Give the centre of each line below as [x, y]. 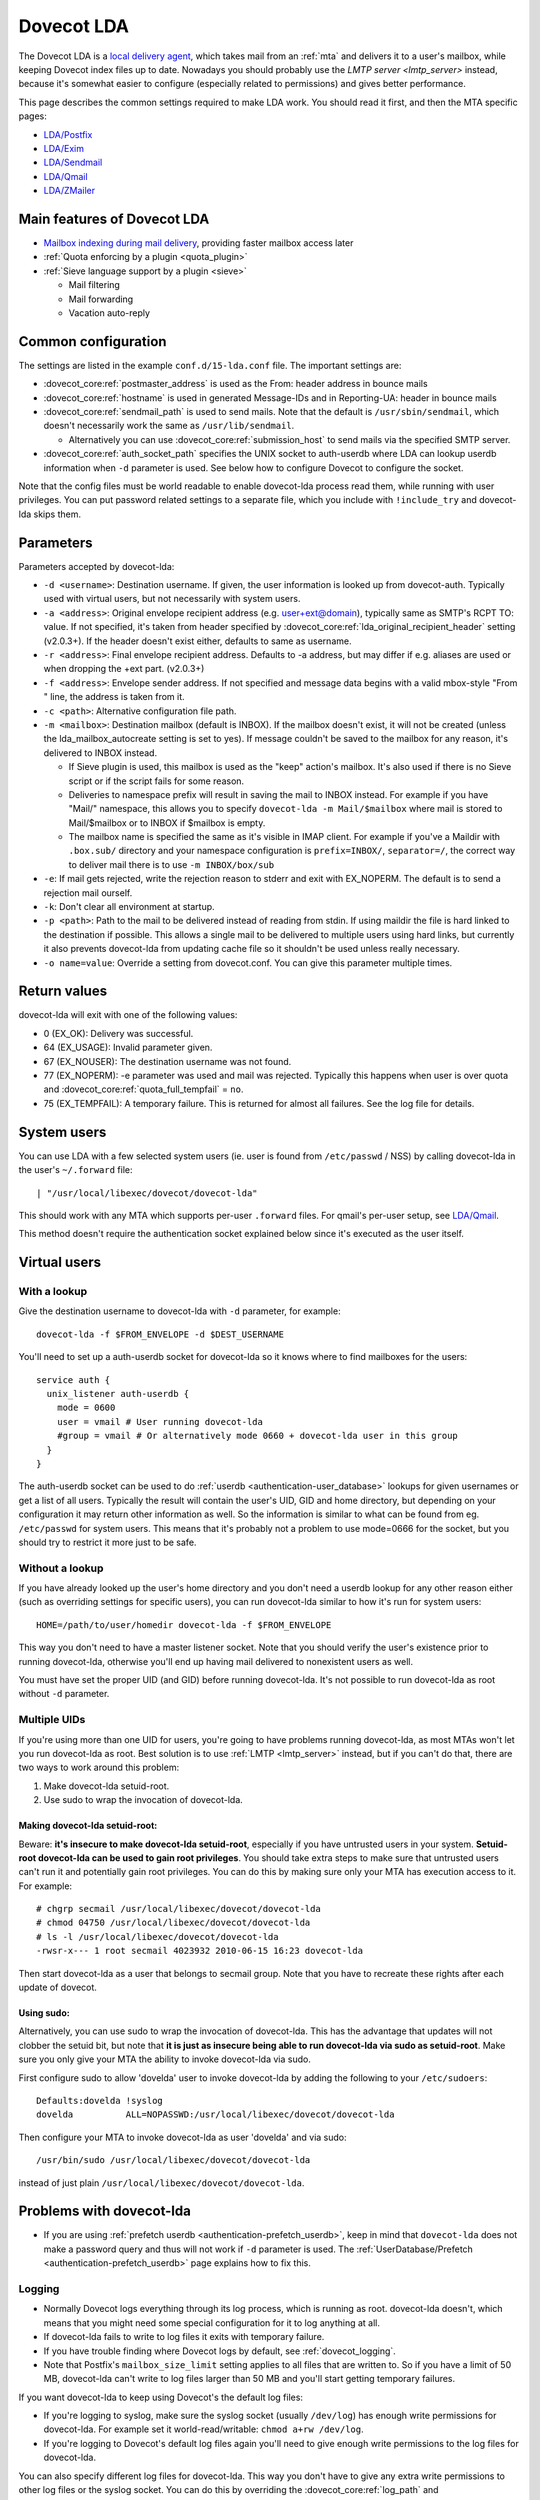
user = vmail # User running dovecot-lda [160, 1421]
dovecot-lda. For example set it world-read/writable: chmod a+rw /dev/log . [203, 2429]
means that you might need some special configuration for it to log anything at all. [211, 2322]
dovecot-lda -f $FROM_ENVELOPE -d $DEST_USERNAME [160, 1334]
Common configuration [92, 341]
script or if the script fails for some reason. [156, 781]
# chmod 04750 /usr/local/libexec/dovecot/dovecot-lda [173, 1923]
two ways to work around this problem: [99, 1767]
